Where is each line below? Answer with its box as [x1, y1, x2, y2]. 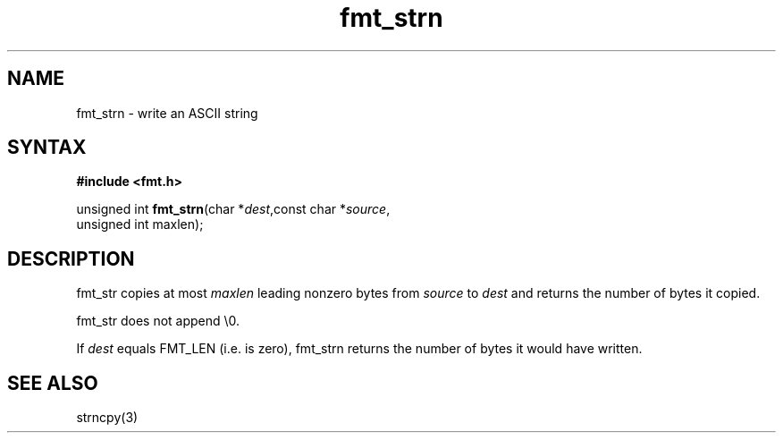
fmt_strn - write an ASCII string [76, 105, 258, 121]
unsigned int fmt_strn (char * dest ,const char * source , [76, 201, 391, 217]
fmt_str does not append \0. [76, 313, 240, 329]
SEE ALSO [7, 371, 98, 394]
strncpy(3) [76, 410, 139, 426]
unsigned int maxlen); [76, 216, 204, 233]
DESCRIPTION [7, 247, 135, 270]
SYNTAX [7, 136, 87, 159]
